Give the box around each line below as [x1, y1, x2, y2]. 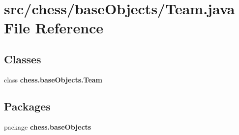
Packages [4, 98, 51, 113]
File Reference [4, 18, 104, 38]
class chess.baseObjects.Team [4, 74, 103, 84]
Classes [4, 51, 41, 66]
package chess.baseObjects [4, 121, 91, 132]
